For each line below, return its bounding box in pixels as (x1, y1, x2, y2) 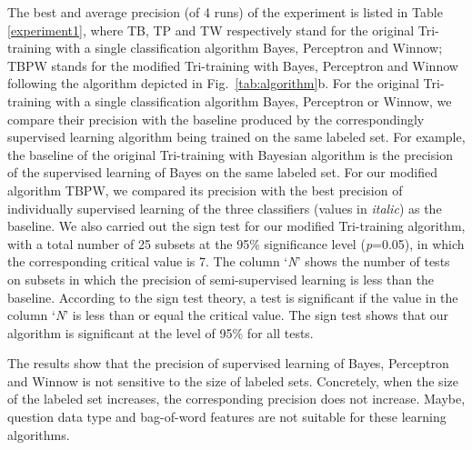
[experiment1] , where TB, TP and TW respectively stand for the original (7, 20, 415, 39)
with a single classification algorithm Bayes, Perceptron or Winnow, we (55, 91, 452, 110)
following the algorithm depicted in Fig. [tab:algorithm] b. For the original (7, 74, 419, 93)
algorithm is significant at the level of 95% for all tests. (7, 323, 314, 342)
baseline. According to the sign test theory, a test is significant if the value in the (7, 287, 458, 306)
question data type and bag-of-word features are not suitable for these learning (7, 407, 447, 426)
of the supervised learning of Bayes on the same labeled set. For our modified (7, 163, 438, 182)
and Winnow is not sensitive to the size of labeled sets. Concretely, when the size (7, 371, 458, 390)
